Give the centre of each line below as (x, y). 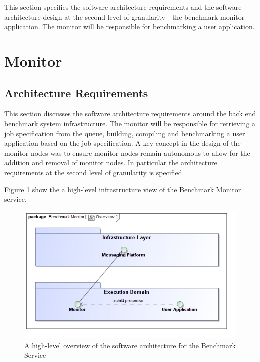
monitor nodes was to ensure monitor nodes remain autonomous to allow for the (127, 152)
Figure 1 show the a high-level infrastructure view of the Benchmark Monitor (123, 189)
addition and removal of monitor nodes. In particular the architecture (111, 162)
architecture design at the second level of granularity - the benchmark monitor (125, 16)
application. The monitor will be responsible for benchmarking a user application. (130, 26)
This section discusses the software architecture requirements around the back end (130, 113)
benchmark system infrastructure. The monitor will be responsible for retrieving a (130, 123)
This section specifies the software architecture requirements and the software (123, 7)
